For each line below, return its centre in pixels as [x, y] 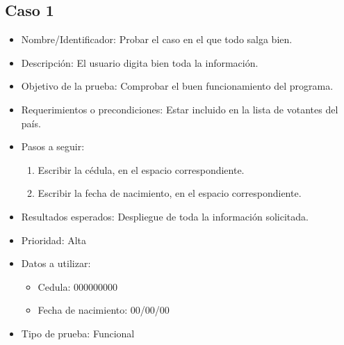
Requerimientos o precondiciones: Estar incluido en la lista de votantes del [180, 109]
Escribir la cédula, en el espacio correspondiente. [141, 169]
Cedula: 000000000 [77, 286]
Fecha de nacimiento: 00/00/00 [104, 310]
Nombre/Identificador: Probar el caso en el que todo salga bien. [157, 39]
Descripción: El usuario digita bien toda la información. [140, 62]
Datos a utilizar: [56, 263]
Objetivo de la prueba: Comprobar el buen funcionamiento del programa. [177, 86]
